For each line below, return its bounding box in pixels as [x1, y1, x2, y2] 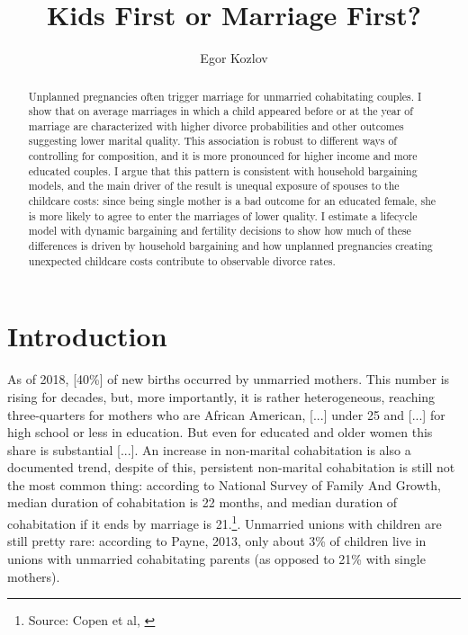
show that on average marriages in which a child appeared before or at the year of [28, 103, 413, 119]
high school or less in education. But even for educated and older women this [7, 423, 433, 442]
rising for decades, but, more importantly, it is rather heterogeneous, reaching [7, 387, 436, 406]
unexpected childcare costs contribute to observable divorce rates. [28, 253, 336, 268]
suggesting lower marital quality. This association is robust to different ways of [28, 133, 398, 148]
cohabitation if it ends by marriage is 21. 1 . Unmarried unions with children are [7, 512, 442, 532]
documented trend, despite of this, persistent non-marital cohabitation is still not [7, 458, 455, 477]
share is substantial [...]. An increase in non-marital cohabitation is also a [7, 440, 411, 459]
